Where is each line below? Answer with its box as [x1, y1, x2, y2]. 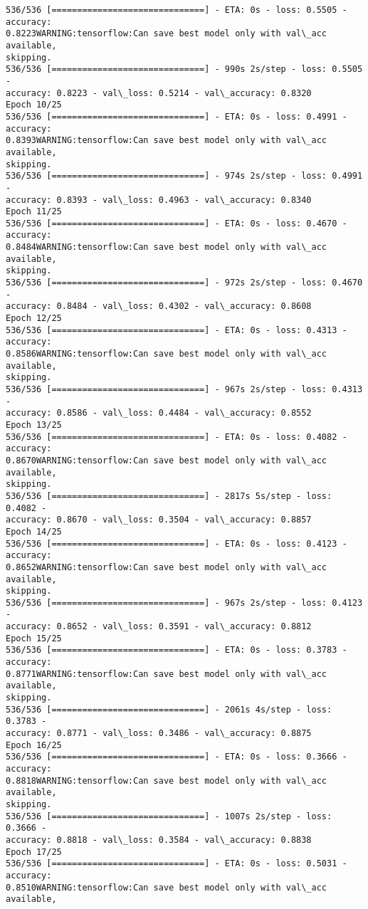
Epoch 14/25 [6, 526, 62, 537]
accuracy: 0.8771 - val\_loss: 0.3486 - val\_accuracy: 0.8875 [6, 728, 312, 739]
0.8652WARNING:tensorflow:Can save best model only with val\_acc [6, 562, 327, 572]
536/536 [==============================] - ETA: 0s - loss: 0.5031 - [6, 858, 347, 869]
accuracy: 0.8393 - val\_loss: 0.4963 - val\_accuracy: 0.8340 [6, 194, 312, 205]
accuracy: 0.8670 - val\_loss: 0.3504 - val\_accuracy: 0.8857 [6, 515, 312, 525]
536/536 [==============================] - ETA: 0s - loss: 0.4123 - [6, 538, 347, 549]
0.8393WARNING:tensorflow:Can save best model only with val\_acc [6, 135, 327, 146]
